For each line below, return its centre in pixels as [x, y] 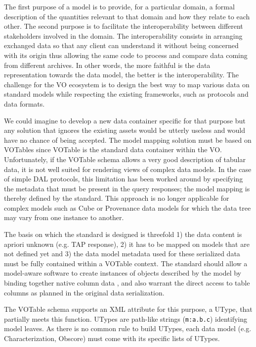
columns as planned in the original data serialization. [84, 292]
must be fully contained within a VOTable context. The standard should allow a [126, 263]
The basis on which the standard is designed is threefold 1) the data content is [123, 234]
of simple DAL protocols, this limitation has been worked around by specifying [124, 179]
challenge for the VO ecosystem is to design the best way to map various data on [127, 84]
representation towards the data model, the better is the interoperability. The [121, 75]
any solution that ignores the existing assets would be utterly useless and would [125, 130]
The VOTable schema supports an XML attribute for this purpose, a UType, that [128, 309]
